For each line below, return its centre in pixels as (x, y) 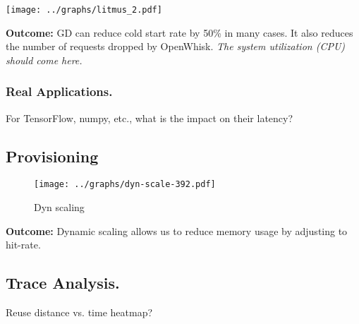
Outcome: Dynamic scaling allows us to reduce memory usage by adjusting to (177, 230)
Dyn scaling (59, 207)
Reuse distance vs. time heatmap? (79, 312)
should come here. (44, 60)
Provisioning (52, 156)
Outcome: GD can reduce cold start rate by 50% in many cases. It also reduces (179, 32)
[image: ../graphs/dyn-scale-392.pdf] (125, 185)
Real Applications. (59, 91)
